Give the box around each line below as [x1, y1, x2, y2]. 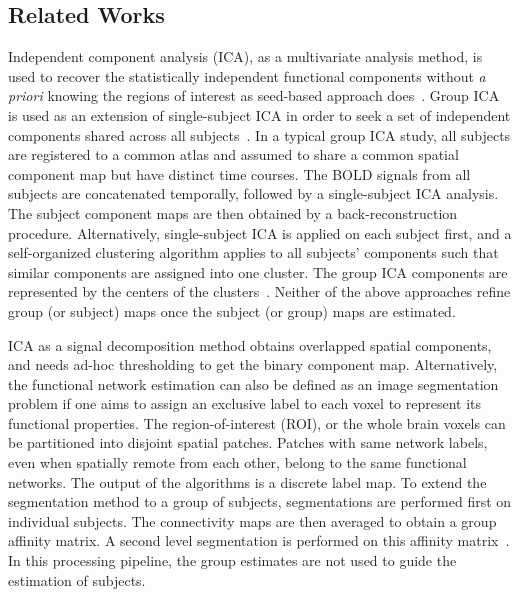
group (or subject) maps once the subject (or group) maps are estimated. [8, 300, 456, 321]
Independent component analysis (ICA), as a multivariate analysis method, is [8, 46, 483, 67]
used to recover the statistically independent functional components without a [8, 65, 486, 86]
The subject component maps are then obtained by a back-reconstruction [8, 202, 458, 223]
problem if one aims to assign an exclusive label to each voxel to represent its [8, 393, 482, 414]
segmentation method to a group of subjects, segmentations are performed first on [8, 491, 512, 512]
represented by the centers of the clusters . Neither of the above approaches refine [8, 281, 511, 302]
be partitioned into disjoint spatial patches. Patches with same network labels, [8, 432, 488, 453]
